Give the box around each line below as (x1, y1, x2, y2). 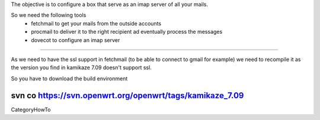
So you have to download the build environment (11, 74, 128, 82)
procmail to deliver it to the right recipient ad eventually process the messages (31, 28, 223, 35)
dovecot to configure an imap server (31, 36, 120, 44)
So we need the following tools (11, 12, 87, 19)
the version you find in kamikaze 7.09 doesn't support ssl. (11, 64, 152, 71)
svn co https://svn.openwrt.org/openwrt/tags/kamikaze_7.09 (11, 90, 244, 100)
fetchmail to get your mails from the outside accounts (31, 20, 162, 27)
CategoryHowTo (11, 106, 51, 113)
